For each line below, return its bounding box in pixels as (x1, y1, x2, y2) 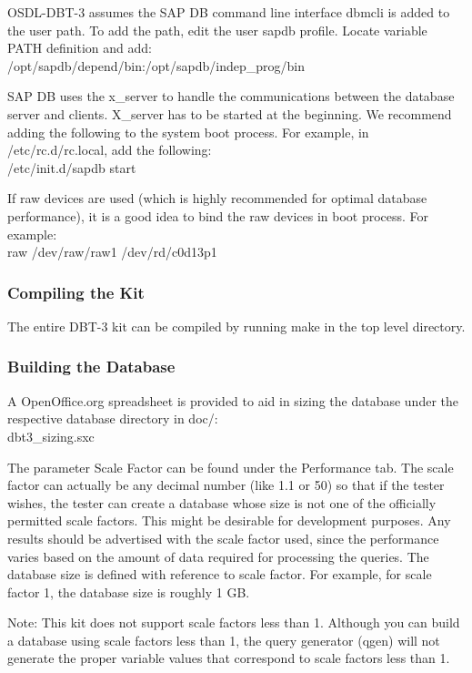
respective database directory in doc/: (7, 409, 218, 428)
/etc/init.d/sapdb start (7, 158, 136, 177)
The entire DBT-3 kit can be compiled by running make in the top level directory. (7, 316, 466, 335)
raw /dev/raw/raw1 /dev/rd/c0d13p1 (7, 242, 217, 261)
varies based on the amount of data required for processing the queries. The (7, 546, 429, 566)
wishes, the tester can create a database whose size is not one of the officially (7, 493, 437, 512)
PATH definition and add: (7, 38, 152, 57)
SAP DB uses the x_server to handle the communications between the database (7, 87, 455, 106)
